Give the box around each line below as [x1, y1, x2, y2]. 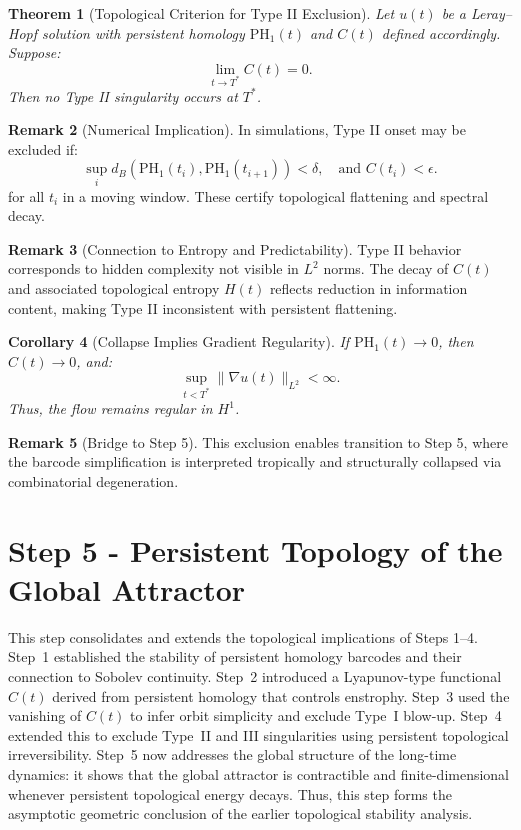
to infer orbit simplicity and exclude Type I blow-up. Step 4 [130, 705, 502, 726]
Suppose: [8, 42, 61, 63]
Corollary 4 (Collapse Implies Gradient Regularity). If [8, 331, 350, 352]
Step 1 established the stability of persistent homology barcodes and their [8, 646, 462, 667]
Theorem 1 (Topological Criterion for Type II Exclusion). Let [8, 3, 395, 23]
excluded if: [8, 138, 79, 159]
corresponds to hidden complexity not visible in [8, 258, 299, 279]
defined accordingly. [381, 22, 501, 43]
